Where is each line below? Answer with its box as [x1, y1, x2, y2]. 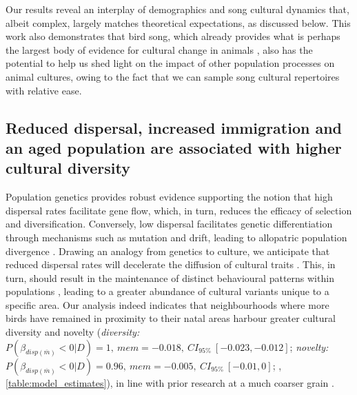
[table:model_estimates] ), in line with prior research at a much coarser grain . [6, 375, 334, 389]
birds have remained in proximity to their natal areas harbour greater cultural [6, 311, 336, 325]
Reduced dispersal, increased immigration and [6, 117, 343, 138]
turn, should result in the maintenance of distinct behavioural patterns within [6, 270, 334, 285]
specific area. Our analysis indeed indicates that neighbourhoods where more [6, 297, 329, 312]
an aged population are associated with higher [6, 136, 342, 158]
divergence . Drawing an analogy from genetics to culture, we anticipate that [6, 243, 330, 258]
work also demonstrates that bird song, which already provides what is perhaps [6, 29, 340, 43]
